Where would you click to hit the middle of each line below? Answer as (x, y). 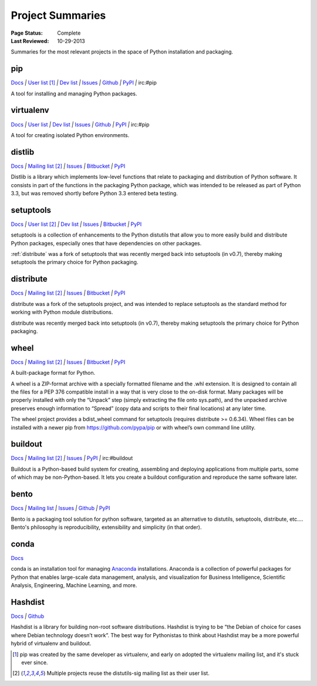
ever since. (35, 662)
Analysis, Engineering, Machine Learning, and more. (74, 585)
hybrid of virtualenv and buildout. (51, 644)
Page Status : (27, 33)
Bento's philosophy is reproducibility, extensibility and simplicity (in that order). (106, 527)
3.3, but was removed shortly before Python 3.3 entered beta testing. (95, 193)
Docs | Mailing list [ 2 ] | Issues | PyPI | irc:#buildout (72, 458)
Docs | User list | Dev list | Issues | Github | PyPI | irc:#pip (80, 124)
